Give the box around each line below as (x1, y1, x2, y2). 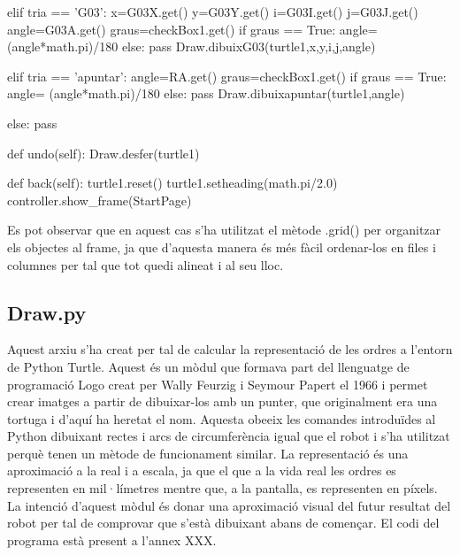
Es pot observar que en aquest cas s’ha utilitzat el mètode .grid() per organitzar (7, 220, 441, 239)
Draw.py (7, 298, 87, 326)
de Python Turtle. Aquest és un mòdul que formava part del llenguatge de (7, 357, 410, 375)
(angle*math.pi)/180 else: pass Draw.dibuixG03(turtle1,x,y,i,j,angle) (7, 37, 376, 56)
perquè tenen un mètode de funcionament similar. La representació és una (7, 443, 409, 462)
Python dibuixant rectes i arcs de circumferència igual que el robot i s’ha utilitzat (7, 427, 450, 445)
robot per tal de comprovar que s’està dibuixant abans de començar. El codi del (7, 513, 440, 532)
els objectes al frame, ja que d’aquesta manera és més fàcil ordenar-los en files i (7, 237, 436, 256)
